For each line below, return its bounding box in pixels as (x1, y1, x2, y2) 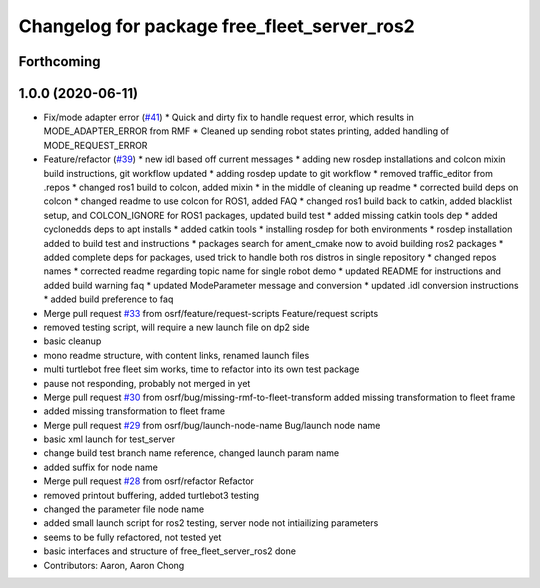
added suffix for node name (43, 461, 159, 473)
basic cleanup (43, 335, 102, 347)
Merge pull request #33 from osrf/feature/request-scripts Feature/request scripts (43, 307, 379, 319)
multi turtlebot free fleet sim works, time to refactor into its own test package (43, 363, 360, 375)
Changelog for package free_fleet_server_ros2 (18, 15, 415, 37)
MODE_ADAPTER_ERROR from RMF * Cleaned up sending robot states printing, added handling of (43, 125, 450, 137)
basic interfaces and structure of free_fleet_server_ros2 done (43, 545, 297, 557)
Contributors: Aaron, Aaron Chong (43, 559, 185, 571)
